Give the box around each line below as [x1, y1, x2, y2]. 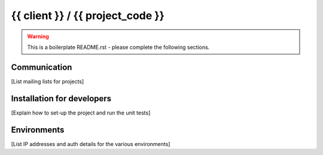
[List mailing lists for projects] [11, 77, 84, 85]
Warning [27, 33, 49, 40]
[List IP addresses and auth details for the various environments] [11, 140, 170, 147]
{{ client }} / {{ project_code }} [11, 9, 164, 22]
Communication [11, 62, 72, 72]
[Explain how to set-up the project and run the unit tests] [11, 109, 151, 116]
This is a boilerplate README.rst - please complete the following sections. [27, 44, 210, 51]
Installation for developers [11, 93, 112, 104]
